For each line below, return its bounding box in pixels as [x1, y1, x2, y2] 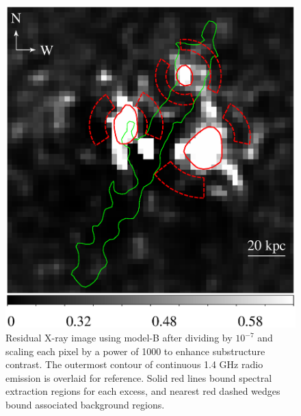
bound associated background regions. [5, 397, 165, 411]
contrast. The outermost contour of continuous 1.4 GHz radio [5, 357, 263, 372]
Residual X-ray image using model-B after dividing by [5, 330, 233, 344]
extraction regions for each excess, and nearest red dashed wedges [5, 384, 280, 398]
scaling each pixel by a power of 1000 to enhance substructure [5, 343, 265, 358]
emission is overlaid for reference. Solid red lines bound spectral [5, 370, 272, 385]
